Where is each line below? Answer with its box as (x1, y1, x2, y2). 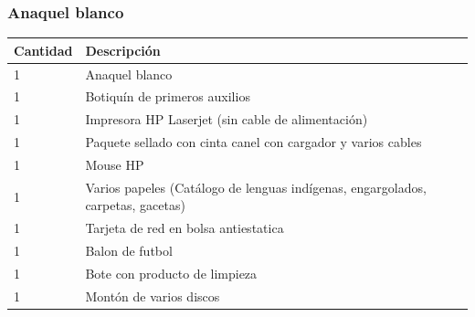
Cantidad (14, 40, 73, 59)
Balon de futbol (85, 241, 173, 260)
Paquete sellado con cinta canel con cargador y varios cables (85, 132, 422, 152)
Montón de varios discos (85, 286, 220, 305)
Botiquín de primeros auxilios (85, 87, 250, 106)
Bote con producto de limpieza (85, 263, 258, 282)
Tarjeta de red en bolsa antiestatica (85, 218, 284, 238)
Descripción (85, 40, 161, 59)
